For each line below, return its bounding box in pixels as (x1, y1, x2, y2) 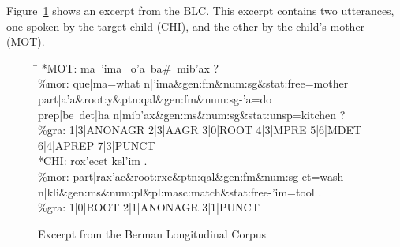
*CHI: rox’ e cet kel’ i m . (38, 152, 148, 169)
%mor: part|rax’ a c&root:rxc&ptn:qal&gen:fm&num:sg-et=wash (38, 167, 344, 184)
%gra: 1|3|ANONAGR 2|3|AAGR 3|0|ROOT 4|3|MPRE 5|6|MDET (38, 122, 362, 138)
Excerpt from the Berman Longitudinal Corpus (38, 225, 267, 241)
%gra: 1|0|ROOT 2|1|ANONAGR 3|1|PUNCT (38, 199, 260, 215)
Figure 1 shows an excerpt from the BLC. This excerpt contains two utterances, (6, 2, 394, 18)
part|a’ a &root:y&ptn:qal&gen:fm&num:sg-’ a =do (38, 90, 272, 107)
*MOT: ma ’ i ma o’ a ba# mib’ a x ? (41, 59, 219, 76)
